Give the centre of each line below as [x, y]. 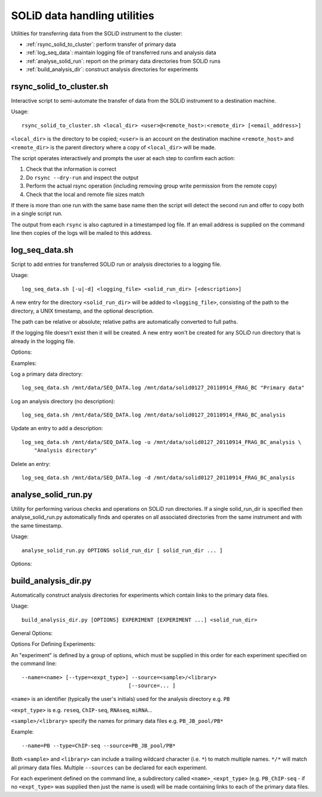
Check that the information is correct [71, 169]
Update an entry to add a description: [57, 428]
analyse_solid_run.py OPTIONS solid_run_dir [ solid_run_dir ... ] [122, 550]
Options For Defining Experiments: [53, 644]
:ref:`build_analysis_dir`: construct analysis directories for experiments [112, 69]
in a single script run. [37, 214]
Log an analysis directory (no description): [63, 401]
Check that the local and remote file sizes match [85, 194]
